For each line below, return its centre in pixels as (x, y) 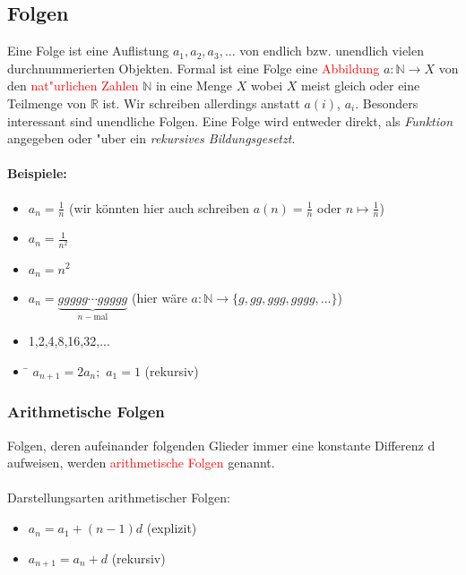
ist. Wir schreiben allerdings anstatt (201, 103)
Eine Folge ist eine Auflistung (88, 51)
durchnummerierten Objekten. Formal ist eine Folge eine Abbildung (194, 68)
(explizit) (172, 528)
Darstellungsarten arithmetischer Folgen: (119, 498)
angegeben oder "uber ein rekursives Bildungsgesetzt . (151, 138)
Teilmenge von (47, 103)
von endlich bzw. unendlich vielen (332, 51)
